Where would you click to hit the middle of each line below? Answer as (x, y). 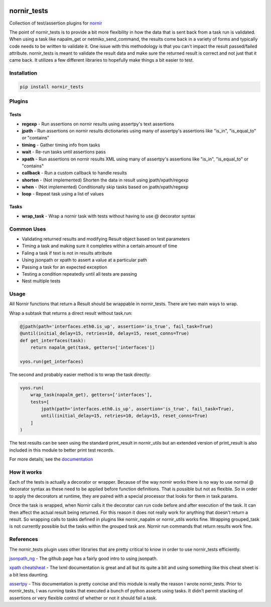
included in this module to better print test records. (62, 450)
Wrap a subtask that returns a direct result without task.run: (71, 313)
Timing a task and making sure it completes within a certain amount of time (100, 246)
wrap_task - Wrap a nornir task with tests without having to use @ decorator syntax (109, 216)
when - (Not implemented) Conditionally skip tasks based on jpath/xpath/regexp (105, 187)
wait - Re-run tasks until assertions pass (64, 152)
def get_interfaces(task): (53, 340)
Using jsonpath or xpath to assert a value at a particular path (85, 260)
